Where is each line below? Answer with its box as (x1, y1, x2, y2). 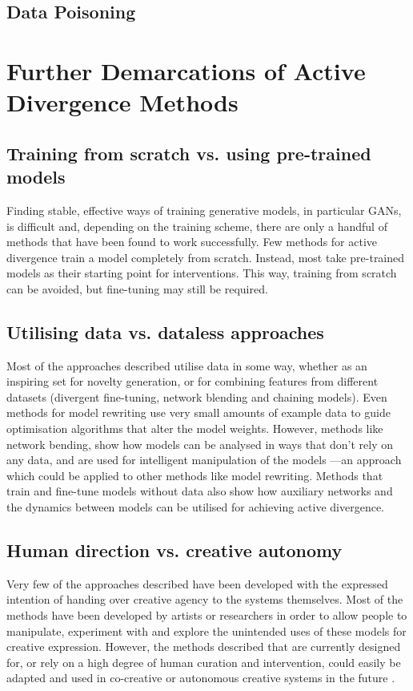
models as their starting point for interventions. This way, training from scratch (6, 265, 397, 281)
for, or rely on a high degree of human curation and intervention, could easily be (6, 653, 401, 670)
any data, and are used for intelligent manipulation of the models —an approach (6, 451, 402, 468)
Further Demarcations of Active (6, 54, 366, 87)
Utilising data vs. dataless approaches (6, 319, 324, 344)
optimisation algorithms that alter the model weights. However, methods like (6, 420, 383, 437)
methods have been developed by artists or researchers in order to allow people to (6, 607, 407, 624)
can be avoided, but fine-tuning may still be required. (6, 280, 268, 297)
